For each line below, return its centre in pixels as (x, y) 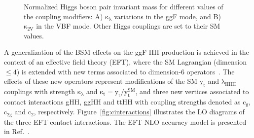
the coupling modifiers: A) (63, 16)
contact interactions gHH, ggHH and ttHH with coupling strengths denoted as (122, 101)
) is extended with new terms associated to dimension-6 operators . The (126, 71)
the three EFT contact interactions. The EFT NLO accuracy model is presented (125, 121)
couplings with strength (40, 91)
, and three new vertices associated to (192, 91)
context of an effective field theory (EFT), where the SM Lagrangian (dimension (125, 61)
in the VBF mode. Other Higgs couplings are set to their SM (128, 26)
